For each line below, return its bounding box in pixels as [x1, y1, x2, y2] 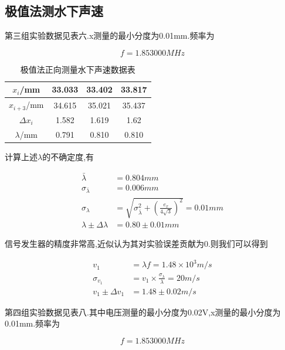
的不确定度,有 [42, 150, 94, 162]
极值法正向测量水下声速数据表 [20, 63, 135, 75]
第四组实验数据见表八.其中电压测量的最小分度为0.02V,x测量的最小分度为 [5, 305, 281, 318]
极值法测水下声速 [5, 2, 103, 20]
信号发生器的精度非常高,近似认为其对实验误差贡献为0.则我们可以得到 [5, 237, 268, 250]
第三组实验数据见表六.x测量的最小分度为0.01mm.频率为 [5, 29, 215, 42]
